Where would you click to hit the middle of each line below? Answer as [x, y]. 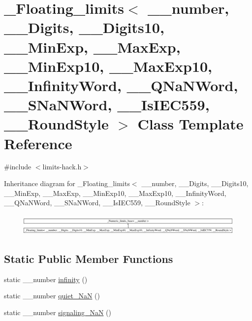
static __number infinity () [46, 279]
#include [18, 167]
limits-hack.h [62, 167]
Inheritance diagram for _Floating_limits [67, 183]
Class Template [190, 124]
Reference [38, 143]
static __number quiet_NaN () [52, 296]
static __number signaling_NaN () [58, 312]
